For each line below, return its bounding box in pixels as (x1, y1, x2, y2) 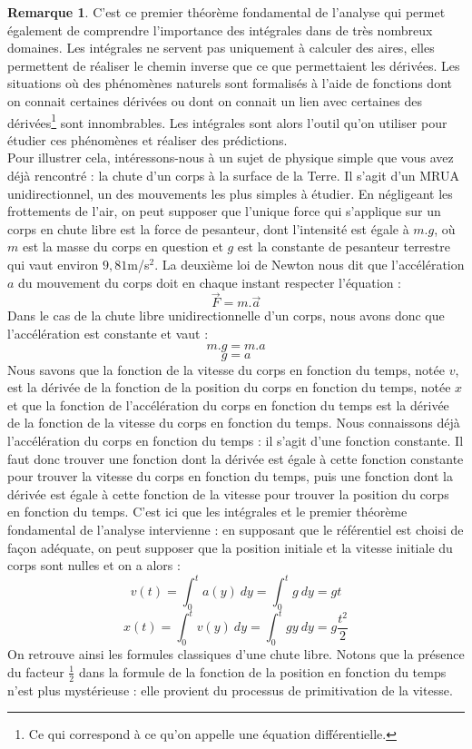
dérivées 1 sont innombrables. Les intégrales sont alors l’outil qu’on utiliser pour (7, 110, 447, 132)
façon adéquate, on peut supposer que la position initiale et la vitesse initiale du (7, 537, 453, 557)
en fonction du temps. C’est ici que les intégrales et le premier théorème (7, 502, 408, 521)
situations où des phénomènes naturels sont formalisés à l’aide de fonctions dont (7, 74, 452, 93)
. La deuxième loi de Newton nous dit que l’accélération (154, 254, 465, 273)
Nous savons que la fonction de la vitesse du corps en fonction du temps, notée (7, 360, 445, 379)
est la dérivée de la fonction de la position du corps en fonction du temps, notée (7, 378, 451, 397)
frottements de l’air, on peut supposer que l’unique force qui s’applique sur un (7, 202, 441, 221)
